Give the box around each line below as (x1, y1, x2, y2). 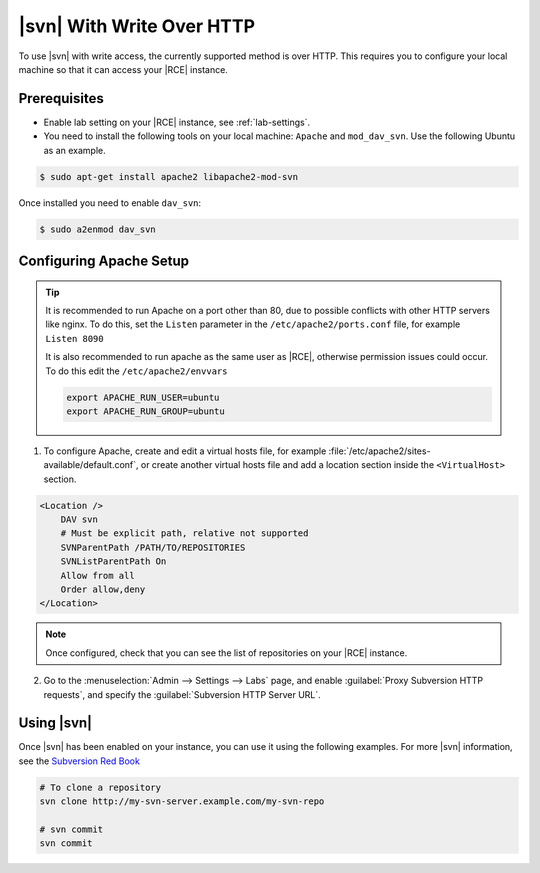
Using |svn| (18, 715, 93, 732)
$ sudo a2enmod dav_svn (39, 223, 157, 235)
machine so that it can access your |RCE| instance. (18, 63, 229, 75)
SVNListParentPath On (60, 556, 167, 567)
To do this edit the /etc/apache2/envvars (45, 365, 228, 377)
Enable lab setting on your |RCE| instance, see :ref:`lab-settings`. (43, 116, 310, 128)
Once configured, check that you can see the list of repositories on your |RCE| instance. (45, 646, 408, 659)
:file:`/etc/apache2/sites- (328, 445, 431, 457)
